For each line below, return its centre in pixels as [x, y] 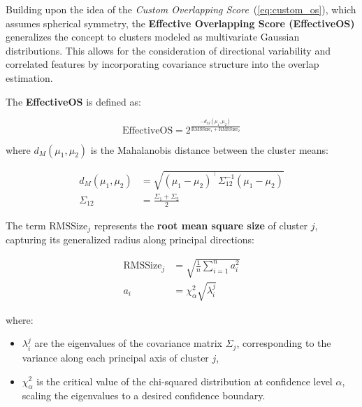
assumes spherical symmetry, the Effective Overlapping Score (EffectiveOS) [180, 23]
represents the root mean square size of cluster [201, 225]
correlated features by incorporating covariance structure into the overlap [162, 64]
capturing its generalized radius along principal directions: [130, 240]
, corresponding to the [284, 343]
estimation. [29, 77]
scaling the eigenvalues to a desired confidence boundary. [144, 395]
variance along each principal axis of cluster [115, 357]
